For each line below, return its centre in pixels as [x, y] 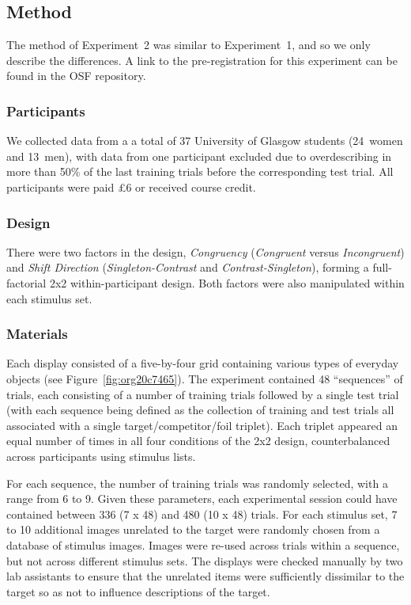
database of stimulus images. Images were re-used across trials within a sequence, [203, 544]
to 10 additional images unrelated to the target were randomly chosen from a [193, 529]
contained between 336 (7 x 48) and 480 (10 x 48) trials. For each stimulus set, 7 [202, 514]
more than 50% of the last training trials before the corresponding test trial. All [200, 171]
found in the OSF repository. [76, 76]
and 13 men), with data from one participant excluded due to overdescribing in [199, 156]
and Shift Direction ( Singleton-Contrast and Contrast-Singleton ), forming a [188, 267]
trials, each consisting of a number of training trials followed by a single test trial [203, 394]
